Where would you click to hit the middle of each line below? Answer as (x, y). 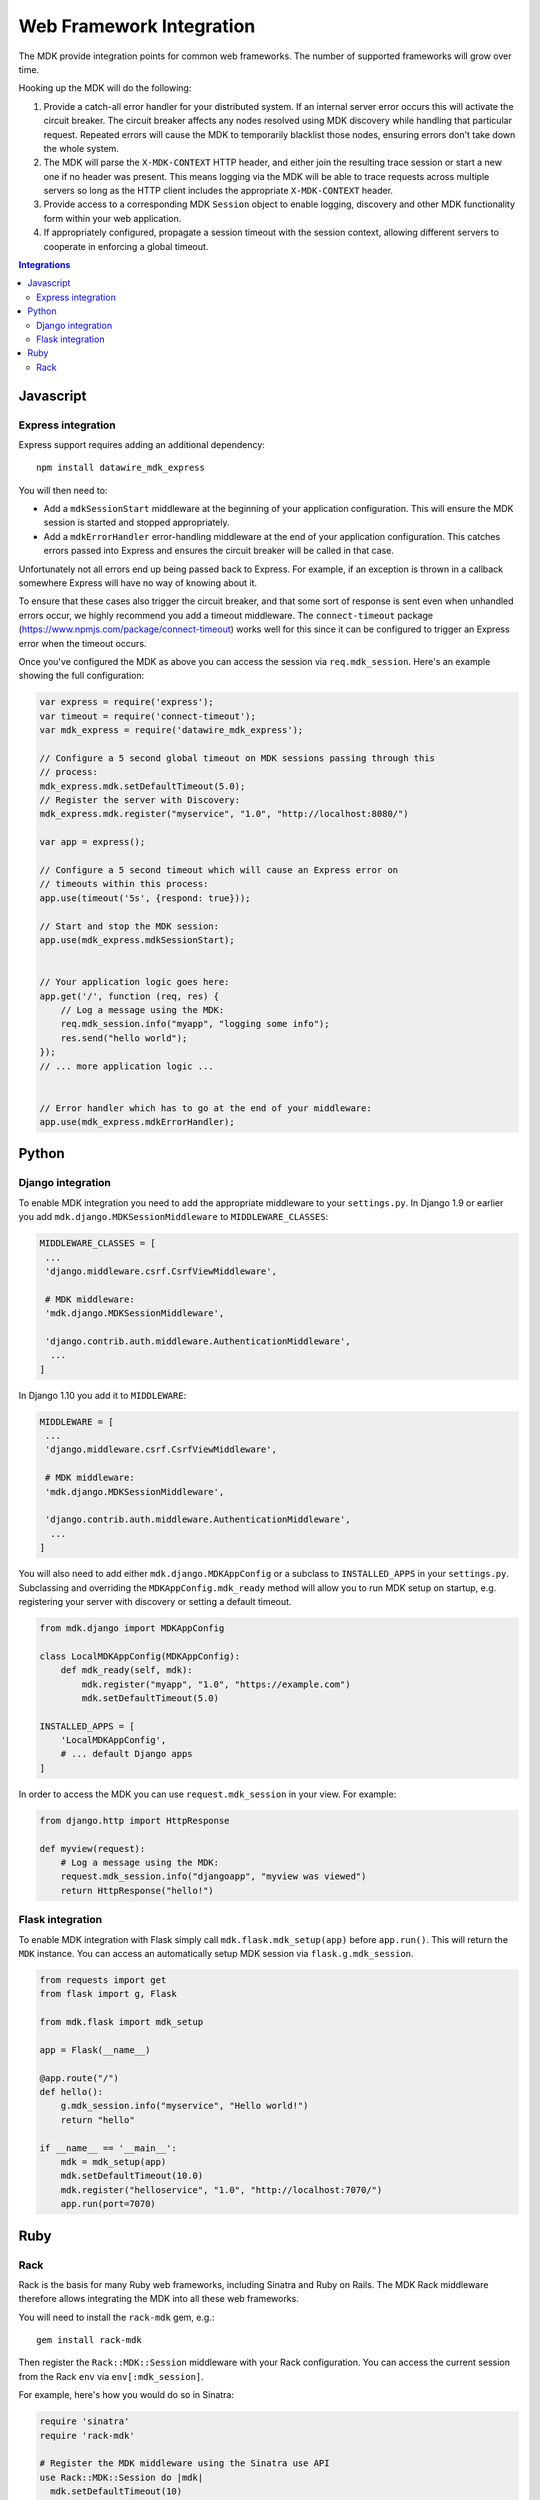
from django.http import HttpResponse (134, 1820)
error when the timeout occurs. (82, 643)
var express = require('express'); (126, 702)
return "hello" (97, 2119)
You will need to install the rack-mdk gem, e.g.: (116, 2317)
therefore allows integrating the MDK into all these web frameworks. (158, 2299)
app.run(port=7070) (108, 2204)
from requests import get (103, 1979)
